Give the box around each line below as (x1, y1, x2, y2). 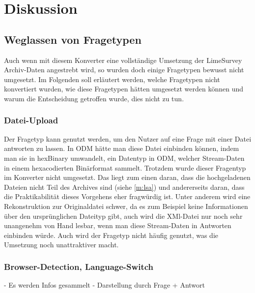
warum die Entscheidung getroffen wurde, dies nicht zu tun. (4, 93, 184, 103)
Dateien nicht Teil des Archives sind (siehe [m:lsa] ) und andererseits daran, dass (4, 181, 245, 192)
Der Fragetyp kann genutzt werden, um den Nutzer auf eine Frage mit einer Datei (4, 133, 252, 144)
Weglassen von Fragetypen (4, 31, 142, 47)
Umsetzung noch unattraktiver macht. (4, 239, 119, 250)
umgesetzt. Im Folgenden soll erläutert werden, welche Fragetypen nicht (4, 74, 220, 84)
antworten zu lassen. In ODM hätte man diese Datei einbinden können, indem (4, 143, 239, 153)
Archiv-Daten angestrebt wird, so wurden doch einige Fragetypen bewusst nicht (4, 64, 244, 75)
